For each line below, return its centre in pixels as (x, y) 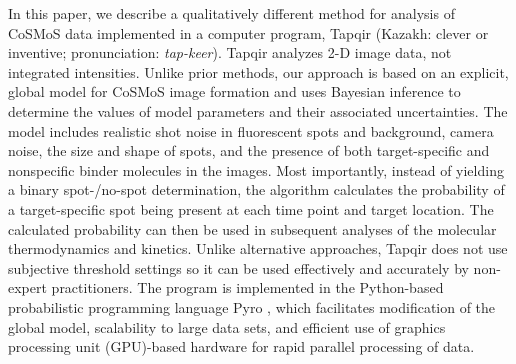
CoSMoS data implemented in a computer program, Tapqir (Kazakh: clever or (248, 32)
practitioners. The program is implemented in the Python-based (247, 287)
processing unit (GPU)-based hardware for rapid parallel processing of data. (241, 346)
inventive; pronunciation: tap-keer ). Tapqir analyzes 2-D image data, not (230, 52)
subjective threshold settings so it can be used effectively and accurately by (238, 267)
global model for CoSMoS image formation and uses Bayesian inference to (234, 91)
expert (27, 287)
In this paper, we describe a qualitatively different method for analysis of (231, 13)
